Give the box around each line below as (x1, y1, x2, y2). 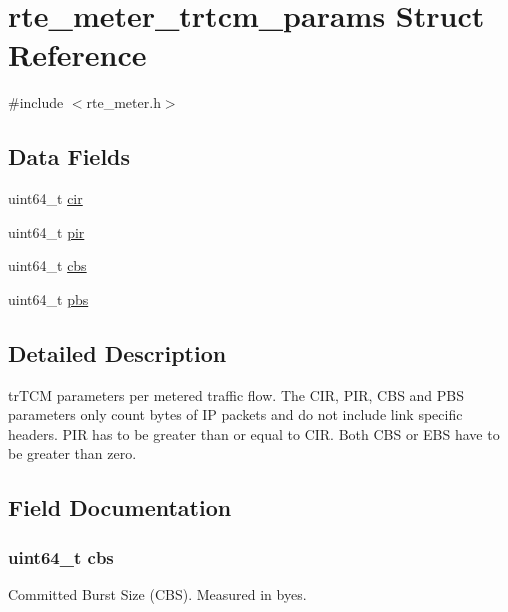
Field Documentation (8, 492, 232, 523)
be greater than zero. (8, 443, 137, 464)
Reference (8, 34, 147, 75)
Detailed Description (8, 337, 227, 368)
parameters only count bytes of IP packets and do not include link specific (8, 404, 463, 425)
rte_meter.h (86, 92, 161, 113)
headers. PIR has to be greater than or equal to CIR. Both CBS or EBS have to (8, 423, 500, 444)
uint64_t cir (8, 188, 83, 209)
